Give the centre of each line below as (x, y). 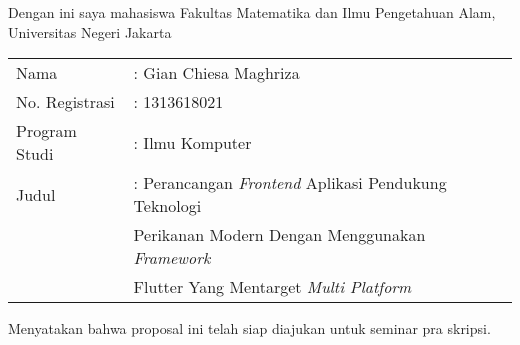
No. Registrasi (65, 102)
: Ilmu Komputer (192, 142)
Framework (172, 258)
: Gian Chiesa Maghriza (216, 73)
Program (46, 131)
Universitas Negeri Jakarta (90, 31)
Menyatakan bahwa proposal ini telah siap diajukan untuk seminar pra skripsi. (249, 328)
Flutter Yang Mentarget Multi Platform (272, 287)
